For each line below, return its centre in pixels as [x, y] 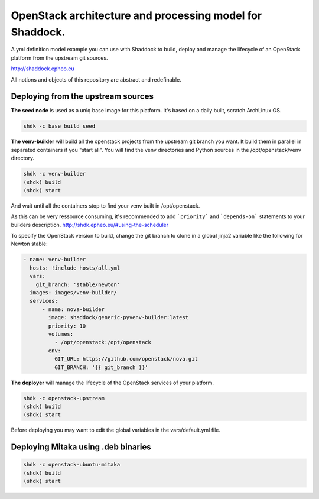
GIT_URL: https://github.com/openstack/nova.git [126, 359]
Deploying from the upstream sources [82, 97]
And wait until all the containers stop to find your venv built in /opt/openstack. [105, 205]
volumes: [61, 334]
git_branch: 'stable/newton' [78, 284]
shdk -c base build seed [59, 126]
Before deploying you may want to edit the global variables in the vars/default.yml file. [116, 430]
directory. [23, 158]
